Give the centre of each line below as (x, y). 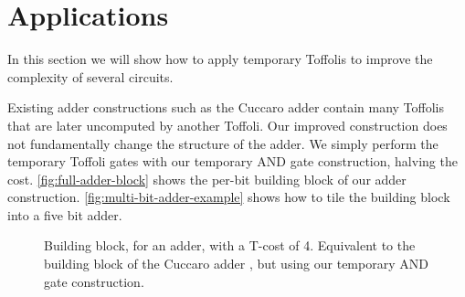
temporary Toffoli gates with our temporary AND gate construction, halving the (232, 161)
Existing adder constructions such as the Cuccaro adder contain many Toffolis (226, 107)
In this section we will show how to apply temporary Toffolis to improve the (220, 59)
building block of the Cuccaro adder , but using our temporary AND (236, 264)
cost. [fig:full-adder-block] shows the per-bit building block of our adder (207, 179)
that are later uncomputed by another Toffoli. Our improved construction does (227, 125)
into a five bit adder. (65, 214)
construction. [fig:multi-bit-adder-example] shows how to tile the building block (229, 197)
